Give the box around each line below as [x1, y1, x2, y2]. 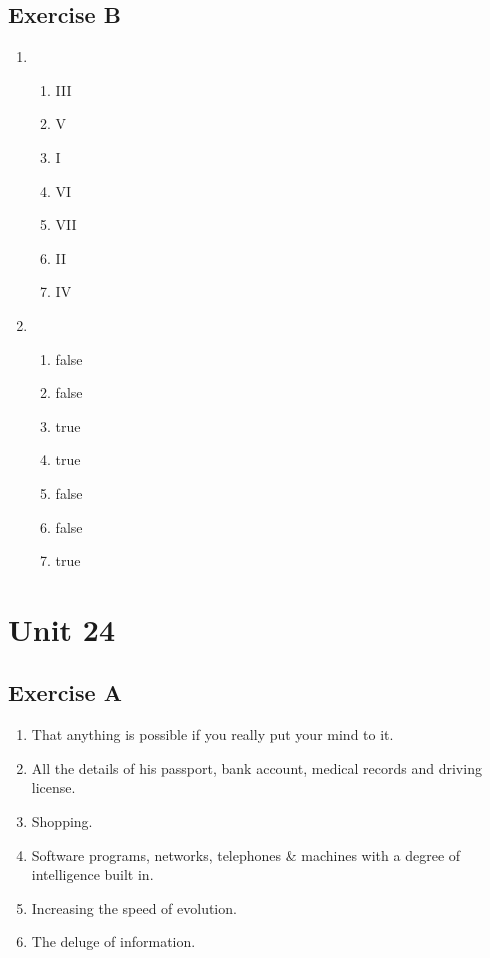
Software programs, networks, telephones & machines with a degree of [31, 844, 461, 865]
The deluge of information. [31, 931, 196, 952]
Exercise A [8, 677, 122, 708]
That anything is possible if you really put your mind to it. [31, 724, 394, 745]
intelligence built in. [31, 864, 154, 885]
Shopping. [31, 811, 93, 832]
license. [31, 777, 76, 798]
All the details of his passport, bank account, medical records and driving [31, 757, 482, 778]
